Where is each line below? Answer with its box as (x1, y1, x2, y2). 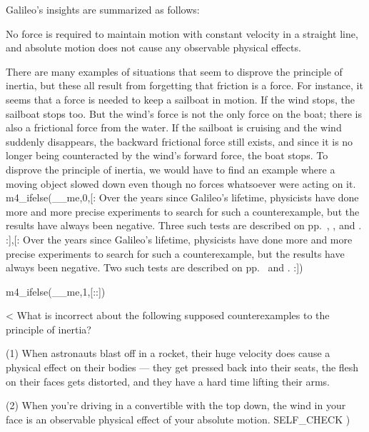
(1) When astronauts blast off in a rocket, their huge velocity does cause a (6, 346, 330, 361)
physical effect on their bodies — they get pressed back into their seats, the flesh (6, 360, 359, 375)
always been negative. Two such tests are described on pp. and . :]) (6, 260, 303, 275)
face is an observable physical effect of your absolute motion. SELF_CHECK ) (6, 411, 350, 426)
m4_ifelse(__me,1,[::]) (6, 283, 106, 298)
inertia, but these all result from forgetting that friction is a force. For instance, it (6, 78, 363, 93)
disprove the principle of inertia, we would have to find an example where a (6, 161, 335, 176)
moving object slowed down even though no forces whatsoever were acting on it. (6, 176, 356, 191)
